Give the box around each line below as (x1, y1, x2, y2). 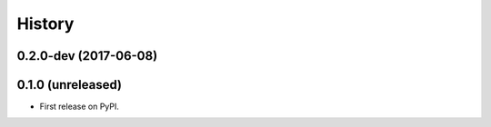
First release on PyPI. (39, 101, 120, 112)
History (16, 14, 75, 34)
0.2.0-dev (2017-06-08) (16, 48, 158, 63)
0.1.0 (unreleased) (16, 77, 123, 93)
